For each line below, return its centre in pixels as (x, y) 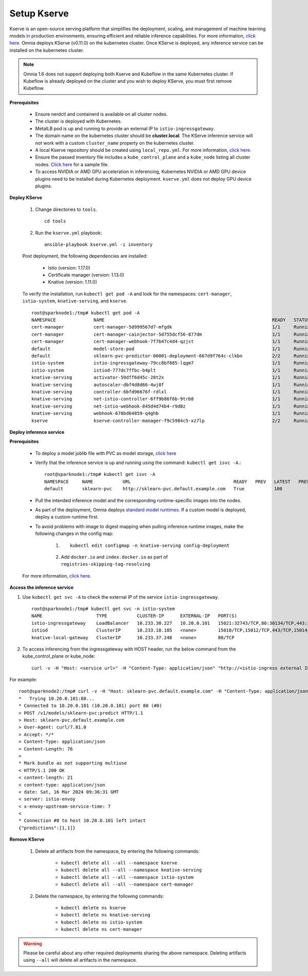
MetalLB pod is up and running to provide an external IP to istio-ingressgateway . (125, 128)
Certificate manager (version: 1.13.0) (86, 275)
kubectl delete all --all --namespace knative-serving (131, 870)
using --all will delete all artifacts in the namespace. (80, 960)
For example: (23, 680)
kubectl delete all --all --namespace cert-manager (127, 885)
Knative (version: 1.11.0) (73, 282)
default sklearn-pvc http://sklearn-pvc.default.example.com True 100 (163, 489)
